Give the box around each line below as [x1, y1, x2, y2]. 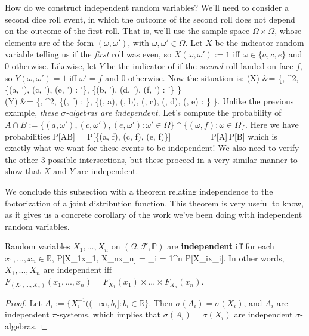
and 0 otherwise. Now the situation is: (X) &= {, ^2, [105, 71, 299, 84]
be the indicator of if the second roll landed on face [107, 59, 293, 72]
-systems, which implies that [57, 308, 161, 320]
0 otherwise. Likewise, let [5, 59, 97, 72]
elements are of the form [5, 36, 94, 48]
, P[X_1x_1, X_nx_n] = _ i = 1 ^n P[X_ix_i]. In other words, [51, 251, 285, 264]
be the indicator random [215, 36, 304, 48]
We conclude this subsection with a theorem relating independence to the [5, 184, 273, 197]
